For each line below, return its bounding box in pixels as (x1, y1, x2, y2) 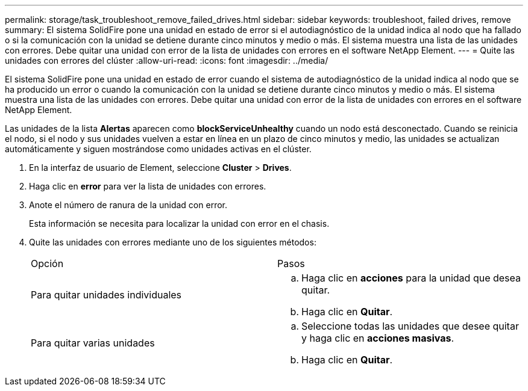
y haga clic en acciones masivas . (301, 332, 454, 344)
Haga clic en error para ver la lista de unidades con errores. (29, 181, 266, 191)
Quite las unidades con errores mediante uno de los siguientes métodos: (29, 237, 316, 247)
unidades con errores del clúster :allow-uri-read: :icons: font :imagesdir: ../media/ (5, 55, 328, 66)
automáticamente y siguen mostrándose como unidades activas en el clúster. (5, 144, 312, 154)
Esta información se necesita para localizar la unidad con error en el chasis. (29, 218, 330, 229)
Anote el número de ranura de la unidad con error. (29, 200, 227, 210)
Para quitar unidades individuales (31, 289, 182, 301)
